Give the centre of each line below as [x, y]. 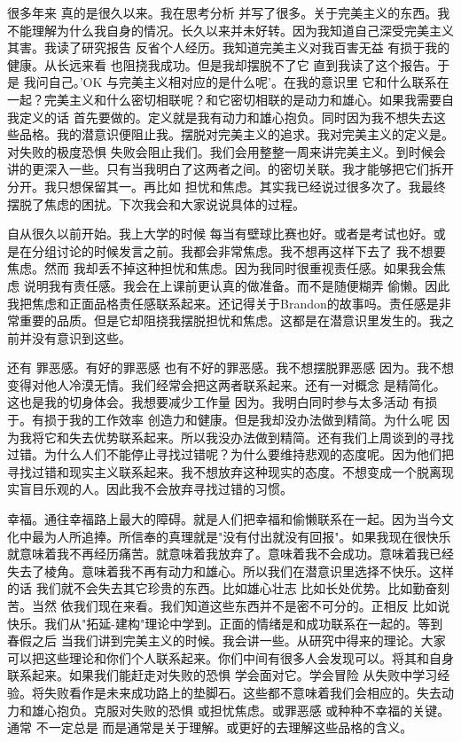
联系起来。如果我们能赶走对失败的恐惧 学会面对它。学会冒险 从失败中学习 [223, 675]
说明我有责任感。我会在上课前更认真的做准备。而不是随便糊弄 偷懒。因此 [237, 285]
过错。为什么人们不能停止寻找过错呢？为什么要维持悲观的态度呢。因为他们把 [230, 454]
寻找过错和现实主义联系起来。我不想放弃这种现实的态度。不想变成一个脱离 [224, 471]
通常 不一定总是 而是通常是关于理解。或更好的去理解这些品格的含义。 [210, 727]
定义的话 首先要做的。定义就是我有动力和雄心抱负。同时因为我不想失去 [226, 117]
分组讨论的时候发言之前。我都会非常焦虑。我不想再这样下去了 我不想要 [238, 250]
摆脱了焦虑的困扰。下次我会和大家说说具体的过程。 [156, 203]
